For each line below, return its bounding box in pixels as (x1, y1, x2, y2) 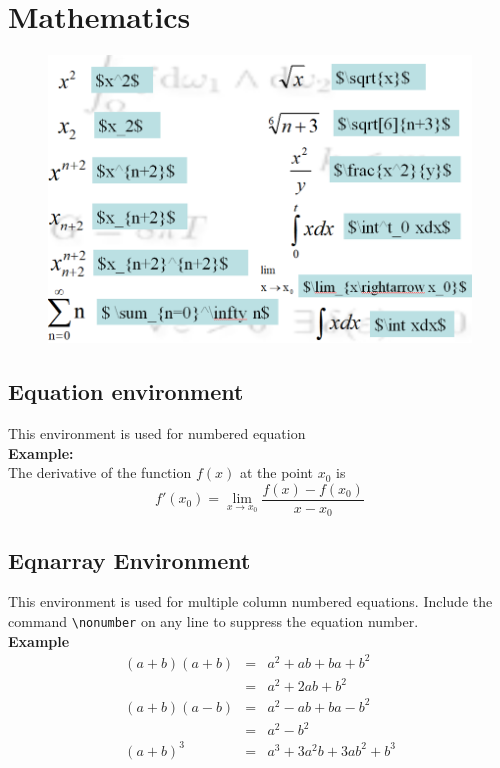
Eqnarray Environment (8, 544, 251, 575)
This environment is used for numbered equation (8, 422, 306, 443)
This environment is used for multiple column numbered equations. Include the (8, 591, 493, 612)
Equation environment (8, 376, 244, 407)
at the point (239, 462, 314, 483)
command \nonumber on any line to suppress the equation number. (8, 611, 419, 632)
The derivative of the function (8, 462, 192, 483)
